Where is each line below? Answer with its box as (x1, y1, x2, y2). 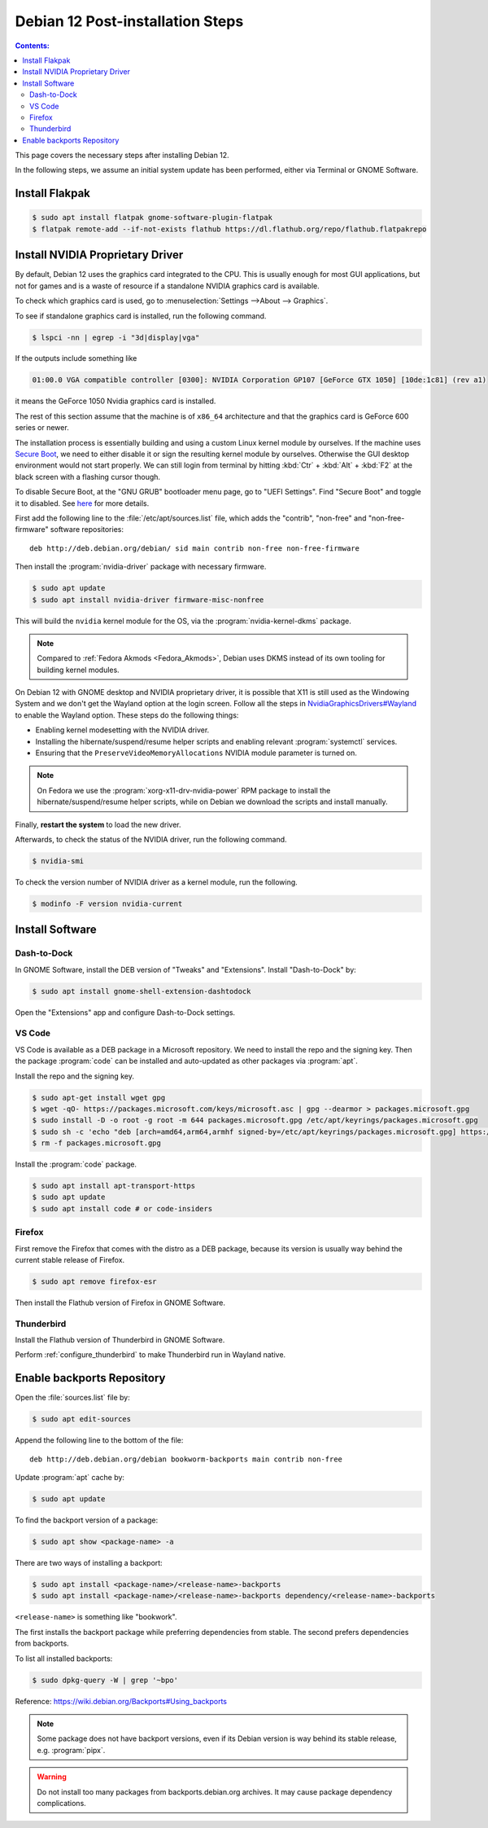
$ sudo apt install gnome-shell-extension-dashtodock (32, 987, 251, 995)
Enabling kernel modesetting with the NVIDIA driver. (35, 725, 210, 735)
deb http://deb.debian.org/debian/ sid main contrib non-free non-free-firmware (29, 543, 360, 553)
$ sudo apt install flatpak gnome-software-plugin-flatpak (32, 213, 272, 222)
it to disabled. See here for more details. (15, 498, 150, 508)
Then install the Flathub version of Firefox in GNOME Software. (15, 1298, 226, 1307)
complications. (37, 1798, 87, 1808)
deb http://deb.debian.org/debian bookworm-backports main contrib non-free (29, 1454, 343, 1464)
